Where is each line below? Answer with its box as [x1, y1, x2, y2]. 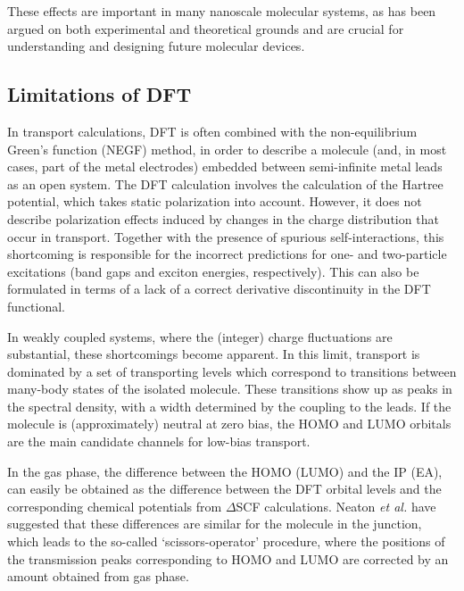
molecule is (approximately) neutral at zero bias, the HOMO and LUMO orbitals [7, 414, 452, 433]
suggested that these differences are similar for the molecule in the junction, [7, 514, 422, 533]
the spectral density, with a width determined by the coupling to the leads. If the [7, 396, 452, 415]
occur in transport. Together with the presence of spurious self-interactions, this [7, 227, 444, 246]
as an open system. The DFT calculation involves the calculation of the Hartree [7, 174, 443, 193]
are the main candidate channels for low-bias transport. [7, 432, 311, 451]
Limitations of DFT [7, 80, 192, 108]
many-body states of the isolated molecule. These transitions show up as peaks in [7, 379, 452, 398]
